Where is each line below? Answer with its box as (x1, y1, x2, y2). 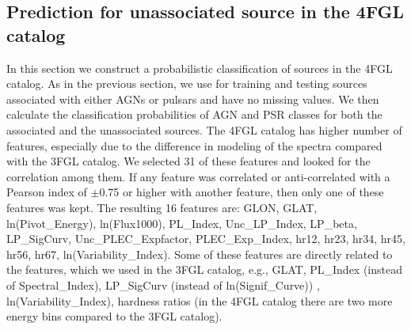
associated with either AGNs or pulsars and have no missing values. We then (6, 90, 379, 107)
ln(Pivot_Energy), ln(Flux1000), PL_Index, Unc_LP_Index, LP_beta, (6, 214, 357, 231)
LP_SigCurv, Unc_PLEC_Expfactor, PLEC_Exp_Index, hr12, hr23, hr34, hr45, (6, 230, 405, 247)
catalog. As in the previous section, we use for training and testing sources (6, 75, 367, 92)
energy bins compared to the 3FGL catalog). (6, 308, 223, 324)
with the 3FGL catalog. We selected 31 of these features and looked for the (6, 153, 371, 169)
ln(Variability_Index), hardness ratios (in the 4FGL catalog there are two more (6, 292, 393, 309)
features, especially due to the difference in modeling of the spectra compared (6, 137, 382, 154)
